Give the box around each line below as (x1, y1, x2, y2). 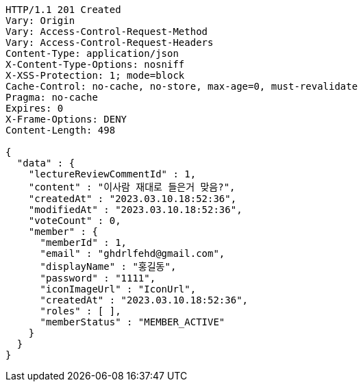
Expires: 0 (5, 103, 64, 114)
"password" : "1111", (40, 273, 156, 284)
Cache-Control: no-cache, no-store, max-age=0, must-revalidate (5, 81, 358, 92)
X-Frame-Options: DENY (5, 114, 127, 125)
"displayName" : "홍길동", (40, 261, 177, 272)
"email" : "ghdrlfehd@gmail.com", (40, 248, 225, 259)
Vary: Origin (5, 15, 75, 26)
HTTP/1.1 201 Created (5, 4, 121, 15)
